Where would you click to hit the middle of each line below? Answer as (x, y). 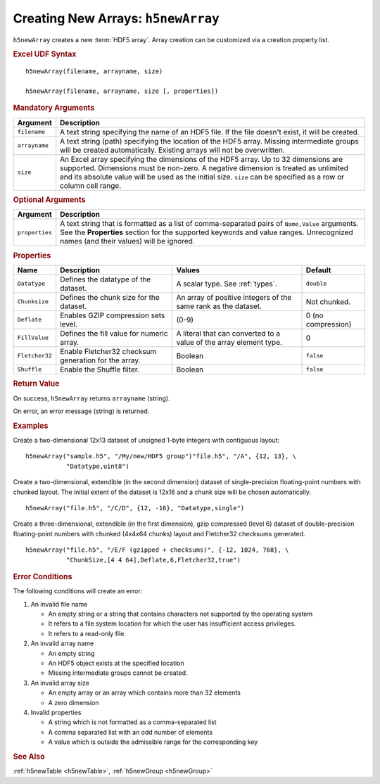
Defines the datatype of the (106, 279)
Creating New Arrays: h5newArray (116, 18)
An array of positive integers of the (234, 297)
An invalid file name (59, 604)
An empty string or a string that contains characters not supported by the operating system (180, 614)
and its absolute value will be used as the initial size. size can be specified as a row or (202, 177)
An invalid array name (62, 643)
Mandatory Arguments (54, 108)
